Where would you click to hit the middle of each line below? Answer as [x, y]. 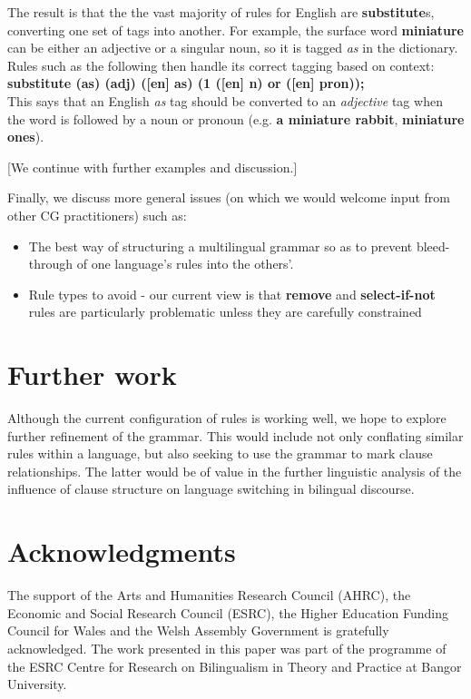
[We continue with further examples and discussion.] [152, 167]
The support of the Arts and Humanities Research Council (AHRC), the [209, 595]
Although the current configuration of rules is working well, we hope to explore [227, 418]
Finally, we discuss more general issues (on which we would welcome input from [229, 197]
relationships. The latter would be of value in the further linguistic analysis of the [235, 471]
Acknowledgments [122, 551]
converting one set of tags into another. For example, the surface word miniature [235, 30]
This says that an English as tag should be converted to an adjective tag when [225, 100]
